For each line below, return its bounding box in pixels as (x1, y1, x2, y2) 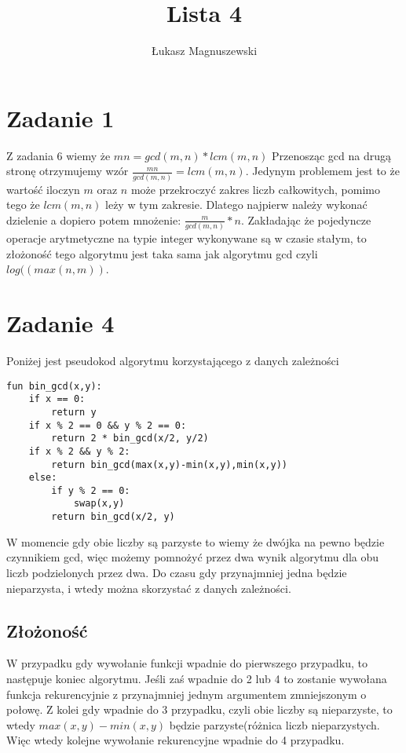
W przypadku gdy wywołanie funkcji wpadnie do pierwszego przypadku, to (6, 655, 368, 671)
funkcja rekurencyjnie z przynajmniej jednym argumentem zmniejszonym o (6, 685, 367, 702)
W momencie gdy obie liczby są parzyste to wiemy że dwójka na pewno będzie (6, 533, 385, 550)
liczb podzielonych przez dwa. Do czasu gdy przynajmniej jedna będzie (6, 564, 347, 580)
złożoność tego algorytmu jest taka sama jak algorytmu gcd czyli (6, 245, 318, 261)
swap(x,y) (73, 498, 125, 510)
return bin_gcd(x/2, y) (51, 511, 175, 523)
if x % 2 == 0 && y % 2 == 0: (28, 419, 187, 431)
